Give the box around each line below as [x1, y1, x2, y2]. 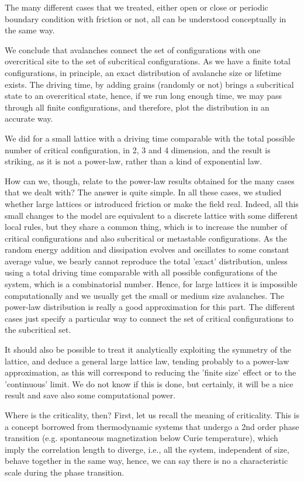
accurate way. [5, 112, 53, 125]
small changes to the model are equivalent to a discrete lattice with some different [5, 209, 298, 221]
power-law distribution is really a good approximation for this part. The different [5, 301, 295, 313]
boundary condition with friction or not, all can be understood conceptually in [5, 12, 286, 25]
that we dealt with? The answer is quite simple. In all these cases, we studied [5, 186, 282, 198]
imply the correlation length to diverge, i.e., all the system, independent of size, [5, 443, 289, 455]
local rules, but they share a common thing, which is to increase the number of [5, 221, 288, 233]
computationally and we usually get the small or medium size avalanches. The [5, 289, 284, 301]
